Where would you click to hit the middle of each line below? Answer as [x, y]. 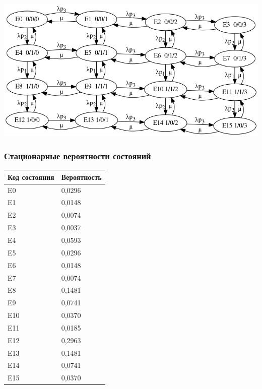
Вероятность [81, 177]
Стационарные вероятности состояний [78, 155]
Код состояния [31, 177]
